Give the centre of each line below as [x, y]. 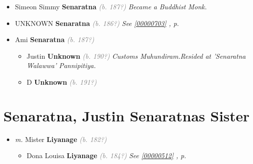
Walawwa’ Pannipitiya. [61, 65]
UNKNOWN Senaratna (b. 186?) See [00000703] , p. [97, 23]
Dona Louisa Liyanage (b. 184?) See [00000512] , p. [106, 155]
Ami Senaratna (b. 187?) [55, 39]
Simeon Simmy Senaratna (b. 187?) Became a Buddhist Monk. [111, 6]
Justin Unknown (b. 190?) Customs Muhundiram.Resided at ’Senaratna [136, 56]
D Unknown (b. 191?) [62, 82]
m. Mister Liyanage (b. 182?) [61, 139]
